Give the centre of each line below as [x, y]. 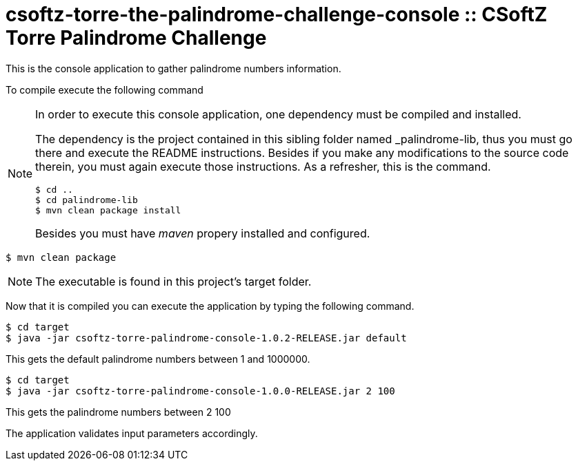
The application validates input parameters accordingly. [132, 433]
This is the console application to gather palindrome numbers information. [173, 68]
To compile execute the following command [104, 89]
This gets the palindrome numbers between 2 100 [118, 412]
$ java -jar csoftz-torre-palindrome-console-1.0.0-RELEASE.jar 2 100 [200, 391]
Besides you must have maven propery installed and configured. [203, 233]
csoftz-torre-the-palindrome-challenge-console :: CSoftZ [277, 14]
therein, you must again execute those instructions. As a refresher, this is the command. [263, 166]
